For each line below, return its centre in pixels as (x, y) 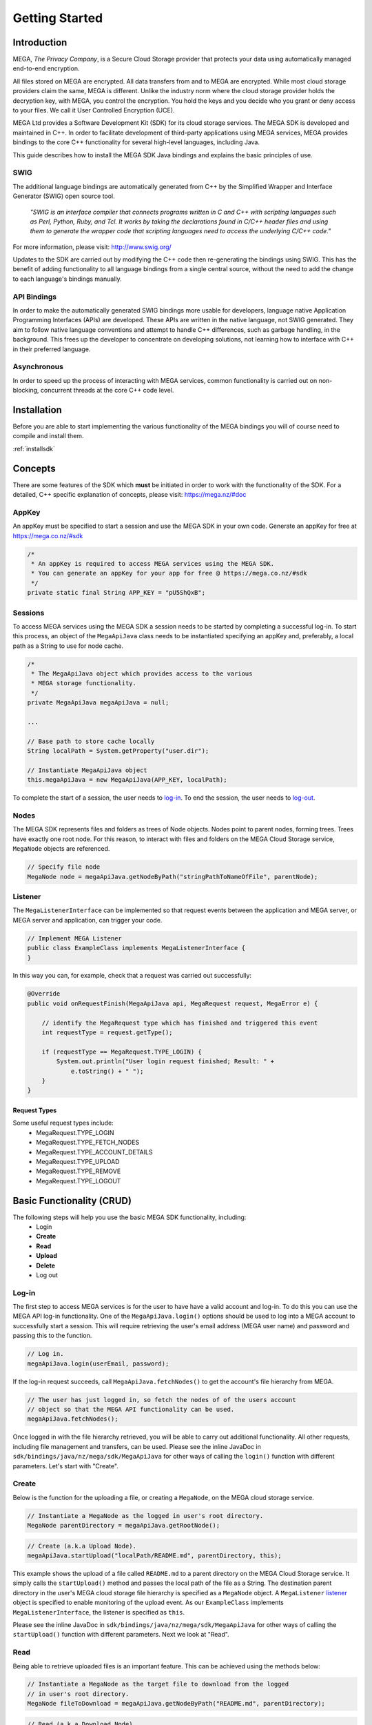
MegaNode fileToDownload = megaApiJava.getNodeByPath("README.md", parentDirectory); (176, 1704)
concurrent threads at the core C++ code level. (107, 391)
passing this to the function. (52, 1336)
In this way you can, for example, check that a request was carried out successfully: (132, 976)
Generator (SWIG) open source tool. (64, 196)
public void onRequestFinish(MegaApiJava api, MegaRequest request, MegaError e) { (173, 1003)
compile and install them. (48, 436)
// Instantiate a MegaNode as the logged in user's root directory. (145, 1516)
